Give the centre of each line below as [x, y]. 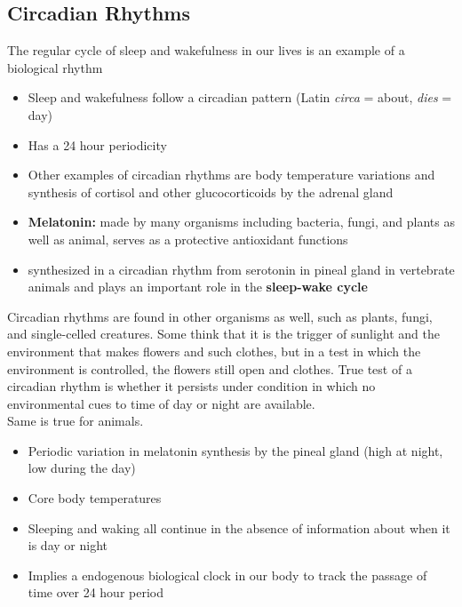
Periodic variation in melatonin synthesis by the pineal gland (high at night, [235, 450]
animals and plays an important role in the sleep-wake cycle [198, 287]
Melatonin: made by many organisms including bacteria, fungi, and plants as [241, 222]
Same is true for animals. [76, 421]
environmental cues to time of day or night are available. [161, 403]
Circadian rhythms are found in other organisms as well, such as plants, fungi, [220, 316]
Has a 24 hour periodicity [97, 144]
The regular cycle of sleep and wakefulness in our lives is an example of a [206, 50]
